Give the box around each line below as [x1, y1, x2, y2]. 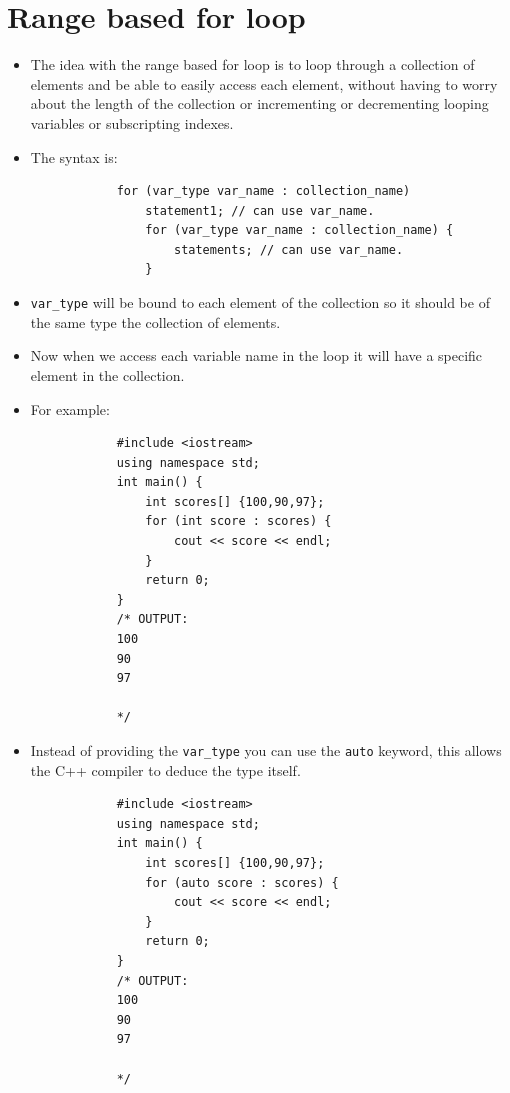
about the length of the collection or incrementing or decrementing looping [30, 93, 489, 114]
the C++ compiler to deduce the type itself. [30, 759, 301, 780]
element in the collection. [30, 364, 185, 385]
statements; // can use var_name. [173, 242, 404, 257]
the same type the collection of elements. [30, 311, 281, 332]
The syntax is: [30, 146, 118, 167]
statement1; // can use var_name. [145, 203, 375, 218]
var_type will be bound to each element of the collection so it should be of [30, 292, 490, 313]
